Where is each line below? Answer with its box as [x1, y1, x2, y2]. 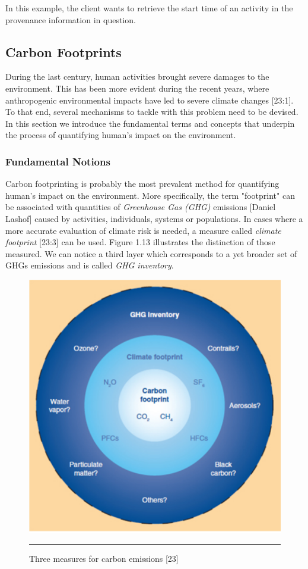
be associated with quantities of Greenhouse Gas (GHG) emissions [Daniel [5, 201, 276, 213]
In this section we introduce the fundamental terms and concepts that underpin [5, 117, 295, 129]
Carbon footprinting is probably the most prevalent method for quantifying [5, 177, 280, 190]
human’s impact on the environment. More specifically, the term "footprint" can [5, 189, 295, 201]
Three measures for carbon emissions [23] [29, 552, 179, 564]
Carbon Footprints [5, 42, 122, 61]
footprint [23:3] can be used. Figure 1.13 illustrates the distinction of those [5, 236, 275, 248]
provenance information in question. [5, 13, 136, 26]
